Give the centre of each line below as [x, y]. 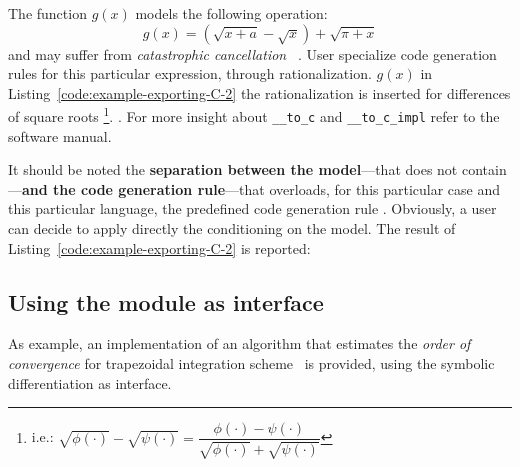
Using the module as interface [166, 301]
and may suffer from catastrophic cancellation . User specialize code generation [252, 53]
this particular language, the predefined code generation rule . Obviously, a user [252, 208]
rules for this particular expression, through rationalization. [190, 73]
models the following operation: [231, 13]
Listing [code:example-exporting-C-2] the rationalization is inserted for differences [259, 92]
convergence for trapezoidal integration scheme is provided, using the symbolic [251, 363]
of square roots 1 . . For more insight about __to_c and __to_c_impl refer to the [254, 115]
